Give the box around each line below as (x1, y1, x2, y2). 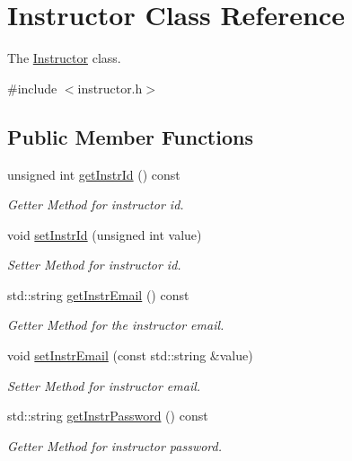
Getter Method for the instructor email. (7, 315, 224, 334)
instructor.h (77, 78, 143, 97)
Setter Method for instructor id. (7, 255, 181, 274)
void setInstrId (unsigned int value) (7, 225, 202, 244)
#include (7, 78, 57, 97)
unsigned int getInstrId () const (7, 164, 180, 183)
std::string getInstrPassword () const (7, 406, 208, 425)
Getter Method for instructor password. (7, 436, 222, 455)
